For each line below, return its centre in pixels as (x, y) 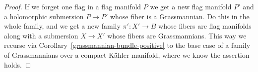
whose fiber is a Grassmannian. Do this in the (180, 16)
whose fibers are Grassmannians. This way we (177, 35)
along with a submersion (41, 35)
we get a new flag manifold (191, 6)
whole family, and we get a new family (62, 26)
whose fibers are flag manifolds (205, 26)
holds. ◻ (18, 64)
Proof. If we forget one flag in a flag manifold (73, 6)
